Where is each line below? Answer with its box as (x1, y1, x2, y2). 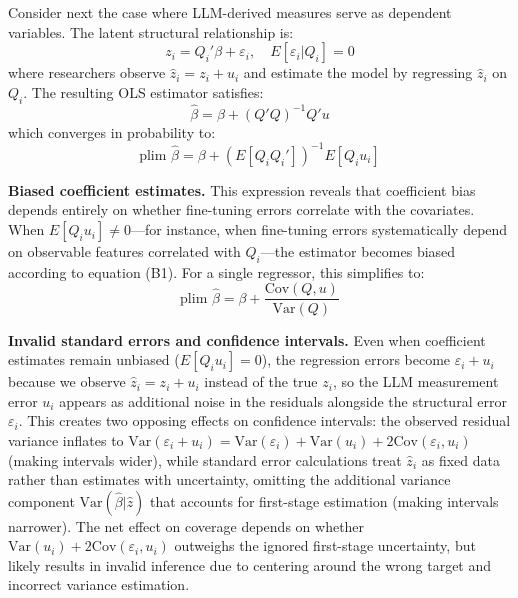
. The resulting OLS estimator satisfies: (23, 81, 264, 102)
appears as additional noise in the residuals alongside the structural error (59, 390, 507, 411)
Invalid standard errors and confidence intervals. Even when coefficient (8, 329, 486, 350)
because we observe (8, 371, 126, 392)
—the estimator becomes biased (260, 241, 456, 262)
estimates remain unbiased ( (8, 349, 180, 370)
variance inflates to (8, 429, 124, 450)
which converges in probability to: (8, 121, 216, 142)
